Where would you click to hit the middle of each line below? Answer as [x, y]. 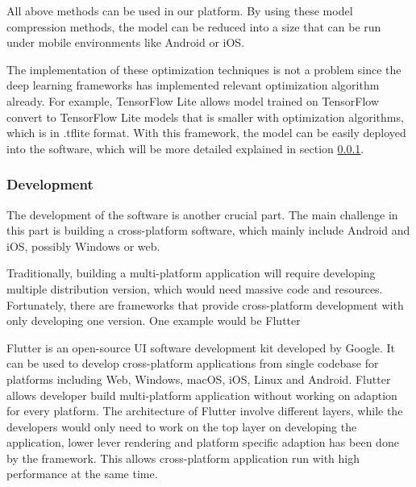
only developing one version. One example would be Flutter [154, 321]
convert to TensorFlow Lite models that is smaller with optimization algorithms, [205, 117]
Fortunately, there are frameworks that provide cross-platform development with [205, 304]
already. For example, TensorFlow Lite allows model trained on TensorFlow [193, 100]
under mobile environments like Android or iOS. [126, 42]
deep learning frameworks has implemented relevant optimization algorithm [193, 85]
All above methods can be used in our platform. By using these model [180, 10]
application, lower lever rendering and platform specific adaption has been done [203, 442]
